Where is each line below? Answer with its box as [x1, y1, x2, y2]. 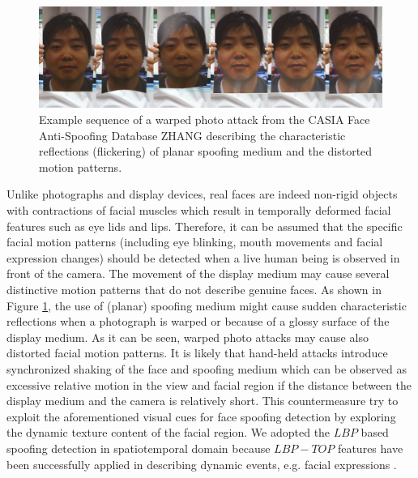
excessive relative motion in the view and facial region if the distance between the [6, 376, 412, 393]
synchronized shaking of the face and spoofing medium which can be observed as [6, 360, 407, 377]
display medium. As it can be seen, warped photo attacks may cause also [6, 328, 369, 345]
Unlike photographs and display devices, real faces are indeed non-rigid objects [6, 186, 398, 203]
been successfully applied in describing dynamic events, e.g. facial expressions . [6, 455, 397, 472]
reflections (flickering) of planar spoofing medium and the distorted [39, 143, 373, 160]
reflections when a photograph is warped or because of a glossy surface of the [6, 313, 390, 330]
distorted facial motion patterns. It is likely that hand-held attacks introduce [6, 344, 388, 361]
